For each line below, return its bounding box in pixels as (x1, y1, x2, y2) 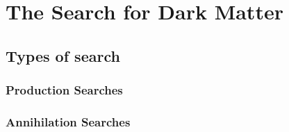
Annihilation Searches (6, 113, 131, 130)
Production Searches (6, 81, 123, 99)
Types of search (6, 44, 120, 66)
